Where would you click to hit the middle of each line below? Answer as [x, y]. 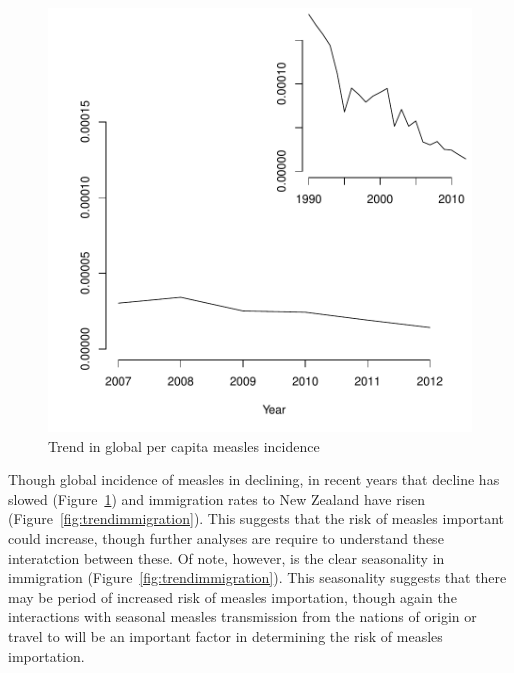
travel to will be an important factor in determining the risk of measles [225, 635]
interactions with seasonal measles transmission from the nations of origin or [242, 616]
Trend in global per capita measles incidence [184, 445]
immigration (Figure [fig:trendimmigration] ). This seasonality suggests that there [257, 577]
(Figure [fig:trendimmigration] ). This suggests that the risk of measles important [256, 518]
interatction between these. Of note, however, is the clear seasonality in [226, 557]
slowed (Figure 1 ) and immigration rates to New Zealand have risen [217, 498]
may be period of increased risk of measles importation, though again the [232, 596]
